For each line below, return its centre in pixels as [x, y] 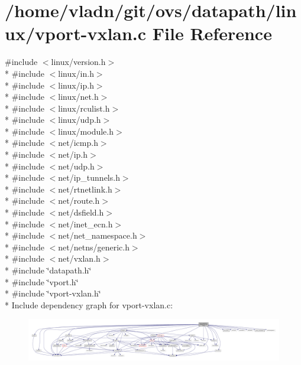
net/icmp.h [78, 143]
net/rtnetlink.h [85, 189]
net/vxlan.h [79, 258]
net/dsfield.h [81, 212]
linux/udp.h [80, 120]
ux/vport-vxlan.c [76, 33]
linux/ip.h [76, 85]
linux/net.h [78, 97]
